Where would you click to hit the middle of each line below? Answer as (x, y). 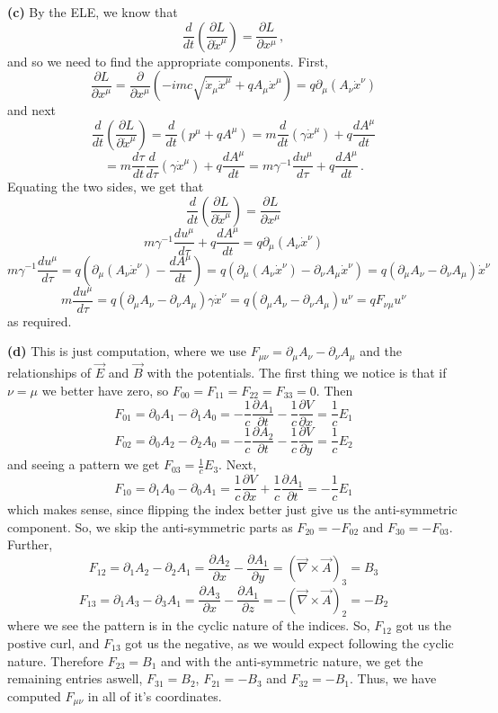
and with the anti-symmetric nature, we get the (292, 660)
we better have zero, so (105, 390)
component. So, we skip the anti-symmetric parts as (150, 526)
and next (32, 110)
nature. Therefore (56, 660)
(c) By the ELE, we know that (93, 12)
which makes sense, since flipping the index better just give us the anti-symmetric (232, 509)
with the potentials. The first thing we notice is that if (297, 372)
